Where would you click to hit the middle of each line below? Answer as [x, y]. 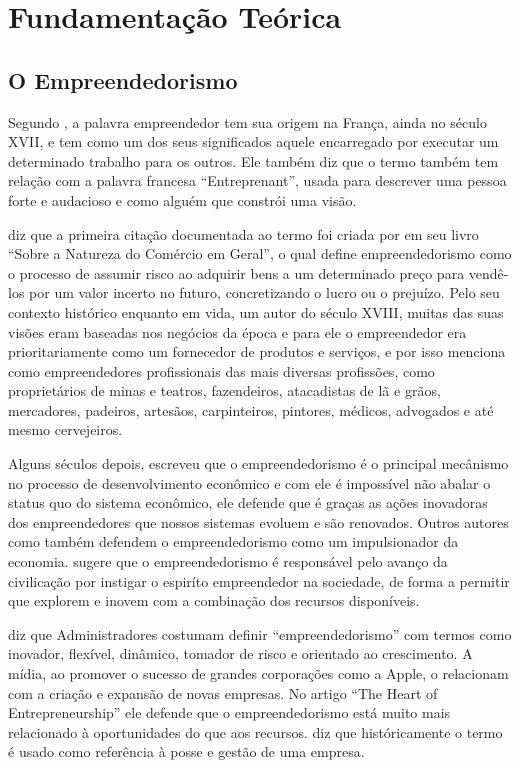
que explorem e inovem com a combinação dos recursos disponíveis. [214, 600]
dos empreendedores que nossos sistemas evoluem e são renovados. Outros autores [258, 521]
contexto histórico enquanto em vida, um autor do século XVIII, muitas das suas [256, 311]
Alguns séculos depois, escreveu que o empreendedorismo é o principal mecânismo [258, 463]
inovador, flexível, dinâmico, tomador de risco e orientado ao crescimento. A [240, 653]
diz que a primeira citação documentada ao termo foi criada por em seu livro [243, 233]
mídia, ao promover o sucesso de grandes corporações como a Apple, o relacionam [258, 673]
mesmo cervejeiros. [65, 429]
